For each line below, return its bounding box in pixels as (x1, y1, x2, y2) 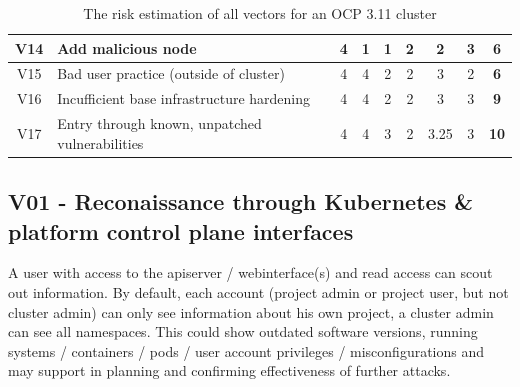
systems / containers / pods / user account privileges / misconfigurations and (8, 340, 485, 361)
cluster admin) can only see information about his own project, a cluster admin (8, 301, 494, 322)
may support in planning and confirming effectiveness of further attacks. (8, 360, 451, 381)
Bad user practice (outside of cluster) (57, 63, 285, 84)
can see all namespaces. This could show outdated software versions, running (8, 321, 478, 342)
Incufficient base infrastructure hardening (57, 88, 311, 109)
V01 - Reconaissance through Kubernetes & (8, 186, 473, 217)
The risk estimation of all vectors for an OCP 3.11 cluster (83, 3, 437, 23)
